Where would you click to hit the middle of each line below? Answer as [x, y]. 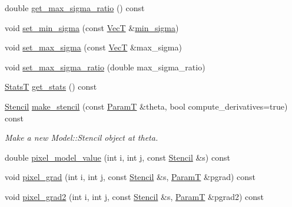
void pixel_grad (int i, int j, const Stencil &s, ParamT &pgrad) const [130, 177]
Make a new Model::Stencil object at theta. [82, 138]
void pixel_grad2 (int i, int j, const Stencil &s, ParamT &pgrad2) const [135, 196]
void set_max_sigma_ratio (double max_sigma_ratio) [105, 67]
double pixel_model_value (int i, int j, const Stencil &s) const [117, 157]
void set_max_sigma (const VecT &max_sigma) [93, 47]
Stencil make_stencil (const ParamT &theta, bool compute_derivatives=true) [146, 106]
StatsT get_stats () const [51, 86]
